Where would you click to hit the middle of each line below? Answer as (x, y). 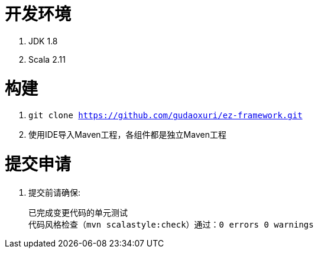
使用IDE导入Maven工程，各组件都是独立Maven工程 (127, 135)
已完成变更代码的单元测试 (78, 213)
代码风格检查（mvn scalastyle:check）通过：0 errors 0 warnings (171, 224)
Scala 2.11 (47, 59)
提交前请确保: (55, 192)
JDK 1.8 (43, 41)
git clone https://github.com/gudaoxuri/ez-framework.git (166, 116)
